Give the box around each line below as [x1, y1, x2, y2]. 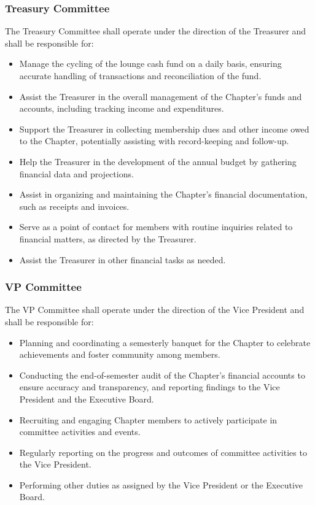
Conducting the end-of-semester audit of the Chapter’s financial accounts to [19, 368, 305, 381]
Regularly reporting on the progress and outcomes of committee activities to [19, 445, 307, 458]
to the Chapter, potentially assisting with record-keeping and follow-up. [19, 134, 289, 147]
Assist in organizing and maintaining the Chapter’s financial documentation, [19, 188, 308, 201]
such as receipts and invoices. [19, 199, 130, 212]
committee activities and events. [19, 425, 141, 438]
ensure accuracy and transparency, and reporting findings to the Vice [19, 380, 280, 393]
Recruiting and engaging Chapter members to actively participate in [19, 413, 278, 426]
